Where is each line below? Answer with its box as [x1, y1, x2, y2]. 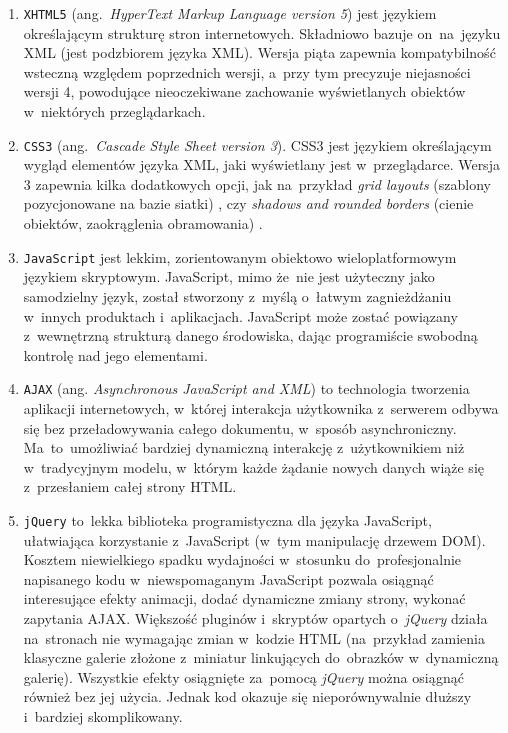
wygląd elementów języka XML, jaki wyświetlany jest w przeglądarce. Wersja [23, 154, 500, 175]
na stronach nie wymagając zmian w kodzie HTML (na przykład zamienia [23, 627, 486, 648]
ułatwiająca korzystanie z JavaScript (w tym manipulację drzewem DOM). [23, 529, 486, 550]
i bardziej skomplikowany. [23, 705, 183, 726]
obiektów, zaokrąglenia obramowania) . [23, 213, 263, 234]
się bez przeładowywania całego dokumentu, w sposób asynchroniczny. [23, 417, 457, 438]
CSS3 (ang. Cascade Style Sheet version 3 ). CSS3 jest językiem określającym [23, 134, 492, 155]
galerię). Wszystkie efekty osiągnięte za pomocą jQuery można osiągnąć [23, 666, 465, 687]
